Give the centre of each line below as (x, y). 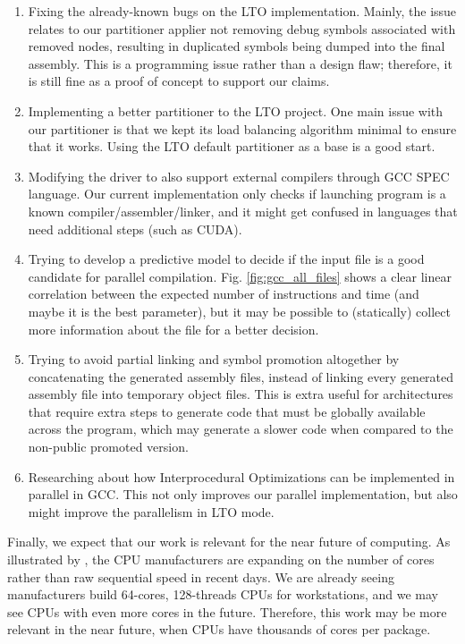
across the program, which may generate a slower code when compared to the (241, 429)
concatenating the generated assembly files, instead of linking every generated (241, 376)
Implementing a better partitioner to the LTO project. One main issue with (236, 110)
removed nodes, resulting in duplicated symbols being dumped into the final (237, 46)
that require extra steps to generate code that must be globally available (227, 411)
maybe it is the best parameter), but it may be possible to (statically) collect (239, 311)
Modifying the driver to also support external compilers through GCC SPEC (239, 176)
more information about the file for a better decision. (173, 329)
